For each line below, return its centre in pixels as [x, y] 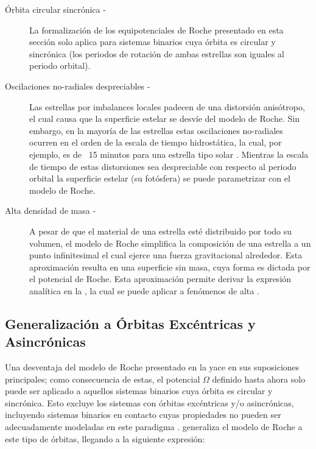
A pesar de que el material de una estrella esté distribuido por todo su [161, 231]
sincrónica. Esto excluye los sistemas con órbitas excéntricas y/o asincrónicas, [149, 402]
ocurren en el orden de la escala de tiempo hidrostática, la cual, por [156, 142]
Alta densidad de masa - [51, 210]
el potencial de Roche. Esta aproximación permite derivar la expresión [160, 279]
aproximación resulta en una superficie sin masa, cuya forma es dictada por [170, 267]
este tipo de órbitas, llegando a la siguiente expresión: [105, 438]
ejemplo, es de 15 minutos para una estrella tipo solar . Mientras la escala [169, 154]
